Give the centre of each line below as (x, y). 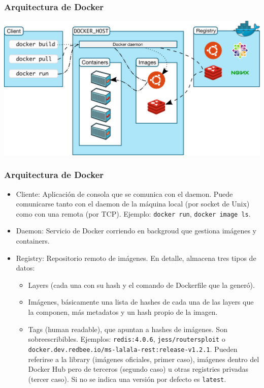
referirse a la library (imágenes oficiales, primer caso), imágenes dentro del (144, 359)
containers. (33, 241)
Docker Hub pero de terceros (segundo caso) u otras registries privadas (138, 369)
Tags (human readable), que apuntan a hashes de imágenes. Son (128, 329)
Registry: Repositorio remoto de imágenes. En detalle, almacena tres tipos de (136, 258)
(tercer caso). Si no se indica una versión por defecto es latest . (127, 379)
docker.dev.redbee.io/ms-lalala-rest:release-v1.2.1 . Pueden (133, 349)
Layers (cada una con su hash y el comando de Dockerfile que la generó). (141, 285)
